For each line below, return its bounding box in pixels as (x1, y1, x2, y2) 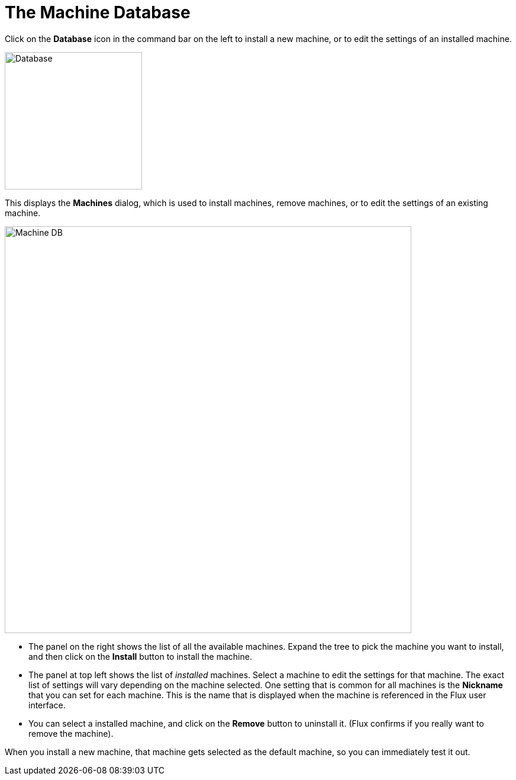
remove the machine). (28, 728, 114, 739)
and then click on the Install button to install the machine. (28, 651, 252, 662)
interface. (28, 699, 66, 710)
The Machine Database (5, 2, 191, 23)
